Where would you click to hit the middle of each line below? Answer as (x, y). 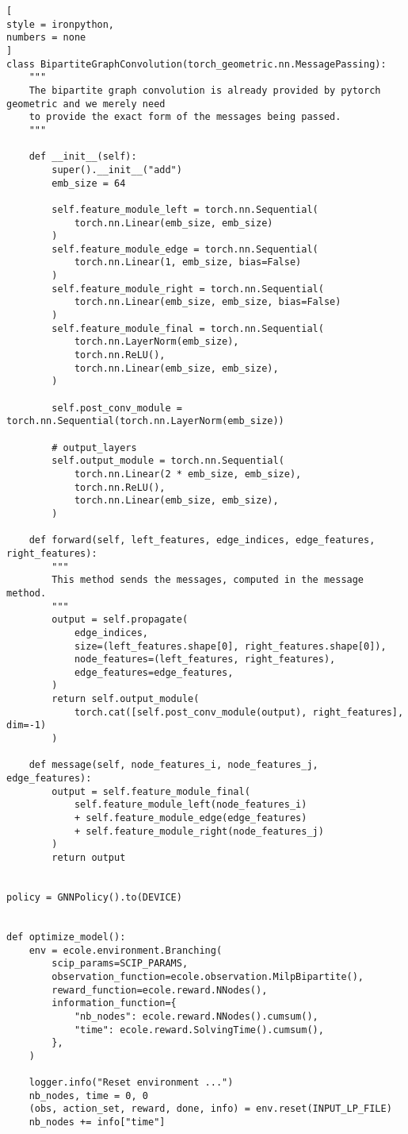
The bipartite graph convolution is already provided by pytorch (205, 90)
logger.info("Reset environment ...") (131, 1083)
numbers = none (46, 38)
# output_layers (94, 447)
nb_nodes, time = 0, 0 (88, 1095)
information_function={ (114, 1003)
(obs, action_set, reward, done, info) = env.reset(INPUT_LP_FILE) (210, 1109)
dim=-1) (27, 725)
